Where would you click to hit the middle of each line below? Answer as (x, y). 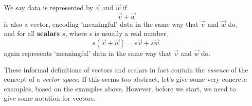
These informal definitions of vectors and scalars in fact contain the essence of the (126, 69)
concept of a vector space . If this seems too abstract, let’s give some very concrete (126, 79)
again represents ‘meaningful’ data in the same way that (88, 53)
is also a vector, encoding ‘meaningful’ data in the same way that (101, 24)
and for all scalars (32, 33)
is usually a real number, (131, 33)
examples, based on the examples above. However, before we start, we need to (120, 88)
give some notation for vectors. (50, 98)
